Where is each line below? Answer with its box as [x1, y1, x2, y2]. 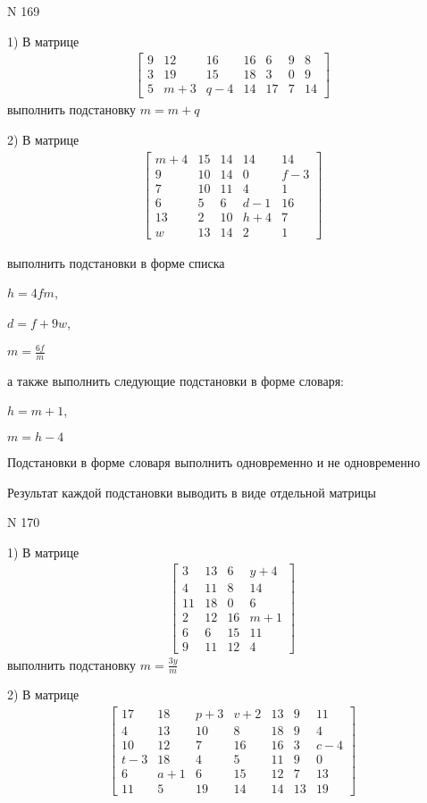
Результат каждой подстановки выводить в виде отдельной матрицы [7, 482, 376, 501]
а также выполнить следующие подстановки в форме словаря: [7, 371, 344, 389]
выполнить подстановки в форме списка [7, 253, 225, 272]
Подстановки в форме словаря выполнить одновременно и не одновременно [7, 453, 421, 472]
